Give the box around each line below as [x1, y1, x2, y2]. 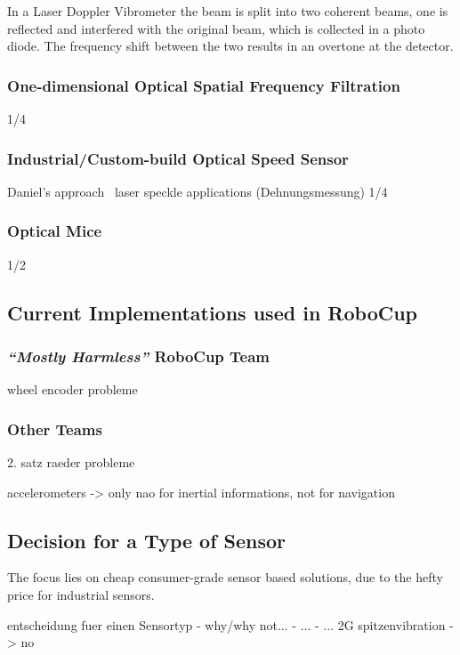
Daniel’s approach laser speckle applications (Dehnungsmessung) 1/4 [7, 182, 388, 200]
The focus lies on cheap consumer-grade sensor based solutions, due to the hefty [7, 568, 443, 586]
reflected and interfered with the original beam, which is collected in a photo [7, 19, 425, 37]
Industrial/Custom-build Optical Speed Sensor [7, 147, 349, 169]
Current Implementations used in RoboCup [7, 298, 417, 326]
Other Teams [7, 417, 102, 440]
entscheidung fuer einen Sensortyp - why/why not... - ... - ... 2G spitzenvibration [7, 615, 446, 634]
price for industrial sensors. [7, 586, 155, 604]
